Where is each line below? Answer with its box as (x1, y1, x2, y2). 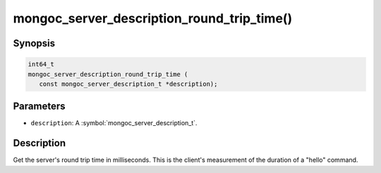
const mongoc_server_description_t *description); (39, 79, 218, 88)
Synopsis (13, 37, 56, 49)
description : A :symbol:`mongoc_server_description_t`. (30, 119, 198, 127)
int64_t (28, 60, 54, 68)
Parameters (13, 101, 66, 113)
